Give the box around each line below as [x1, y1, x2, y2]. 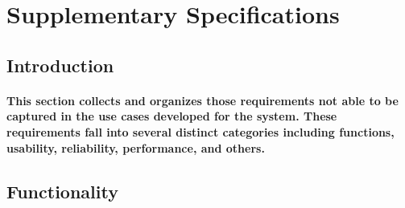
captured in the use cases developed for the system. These [6, 108, 337, 124]
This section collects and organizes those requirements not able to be [6, 92, 399, 108]
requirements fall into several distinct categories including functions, [6, 123, 395, 140]
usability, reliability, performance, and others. [6, 139, 265, 156]
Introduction [6, 52, 114, 77]
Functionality [6, 178, 118, 203]
